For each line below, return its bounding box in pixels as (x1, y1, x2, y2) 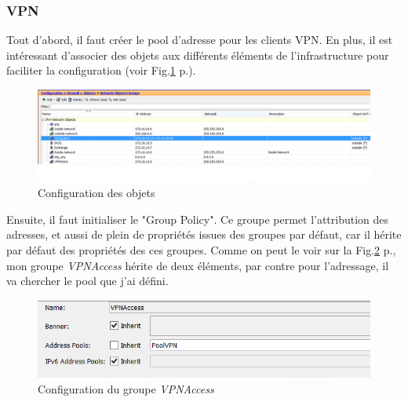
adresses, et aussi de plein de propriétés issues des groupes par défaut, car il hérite (6, 226, 402, 243)
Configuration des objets (38, 185, 155, 201)
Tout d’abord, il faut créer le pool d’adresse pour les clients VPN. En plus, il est (6, 31, 393, 48)
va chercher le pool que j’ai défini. (6, 272, 169, 289)
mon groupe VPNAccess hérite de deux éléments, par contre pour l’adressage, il (6, 257, 389, 273)
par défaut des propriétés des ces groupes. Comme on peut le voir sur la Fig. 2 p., (6, 241, 396, 258)
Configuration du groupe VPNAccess (38, 381, 214, 397)
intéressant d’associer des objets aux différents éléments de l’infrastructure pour (6, 46, 389, 63)
